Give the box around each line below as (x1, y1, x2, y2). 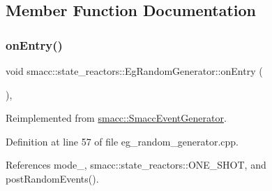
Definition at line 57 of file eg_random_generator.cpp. (6, 134, 239, 148)
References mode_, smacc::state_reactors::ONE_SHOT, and (6, 157, 266, 172)
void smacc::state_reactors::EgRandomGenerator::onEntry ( (6, 64, 263, 78)
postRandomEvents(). (6, 171, 99, 185)
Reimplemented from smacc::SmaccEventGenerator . (6, 111, 227, 125)
